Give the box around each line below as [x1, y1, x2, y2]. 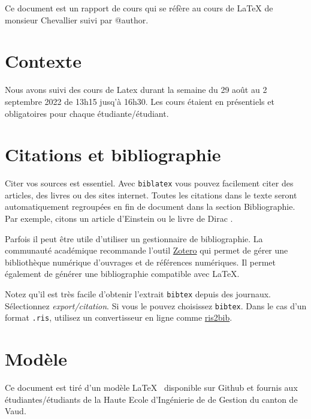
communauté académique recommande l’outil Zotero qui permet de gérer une [5, 244, 288, 257]
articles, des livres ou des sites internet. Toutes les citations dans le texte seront [5, 188, 297, 201]
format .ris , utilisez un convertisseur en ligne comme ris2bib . [5, 311, 233, 324]
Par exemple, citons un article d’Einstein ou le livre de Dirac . [5, 212, 233, 225]
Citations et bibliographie [5, 142, 221, 167]
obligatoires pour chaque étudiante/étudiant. [5, 107, 169, 119]
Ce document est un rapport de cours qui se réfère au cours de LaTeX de [5, 2, 273, 14]
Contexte [5, 49, 81, 73]
